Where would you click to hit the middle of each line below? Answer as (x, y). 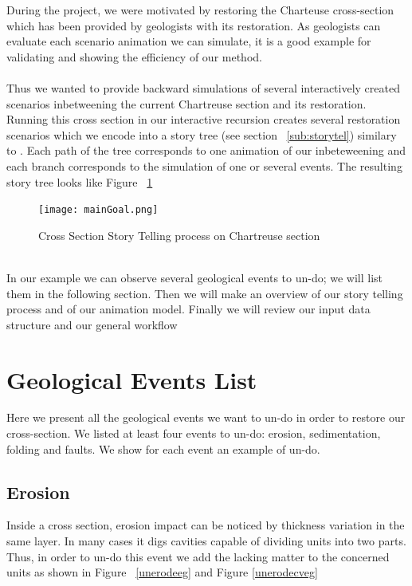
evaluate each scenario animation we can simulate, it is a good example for (189, 41)
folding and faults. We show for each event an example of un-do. (163, 448)
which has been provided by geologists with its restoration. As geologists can (194, 25)
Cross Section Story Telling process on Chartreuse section (179, 235)
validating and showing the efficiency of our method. (134, 56)
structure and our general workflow (92, 324)
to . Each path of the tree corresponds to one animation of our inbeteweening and (206, 150)
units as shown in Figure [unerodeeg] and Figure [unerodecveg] (162, 572)
